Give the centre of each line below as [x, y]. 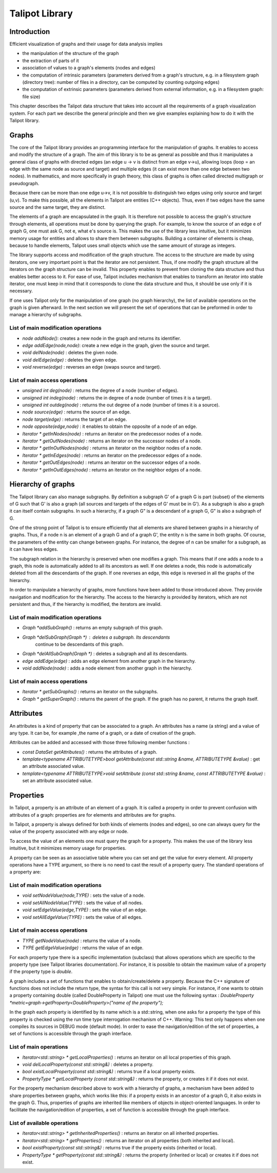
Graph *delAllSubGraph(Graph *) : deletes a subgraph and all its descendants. [105, 654]
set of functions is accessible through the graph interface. [71, 1034]
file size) [31, 96]
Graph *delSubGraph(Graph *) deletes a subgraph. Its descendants [96, 637]
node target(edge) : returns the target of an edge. [75, 419]
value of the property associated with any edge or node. [69, 832]
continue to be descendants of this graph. [80, 644]
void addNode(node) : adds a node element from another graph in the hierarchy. [107, 668]
